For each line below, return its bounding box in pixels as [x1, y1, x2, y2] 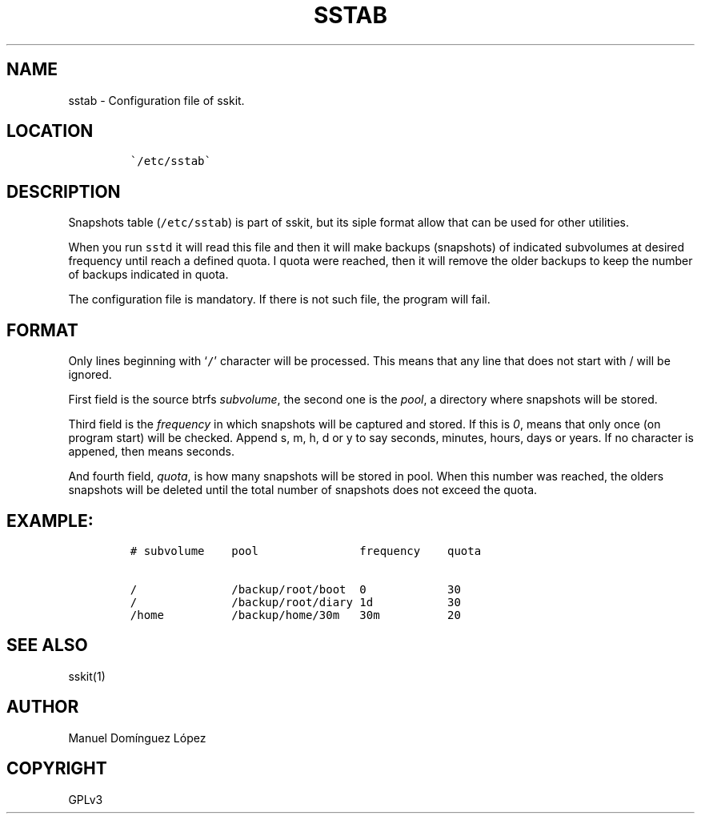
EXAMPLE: [6, 510, 94, 531]
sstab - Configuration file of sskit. [68, 93, 245, 107]
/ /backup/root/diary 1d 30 [130, 595, 461, 609]
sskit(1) [68, 669, 106, 683]
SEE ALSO [6, 635, 88, 656]
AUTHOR [6, 697, 79, 717]
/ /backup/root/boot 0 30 [130, 582, 461, 596]
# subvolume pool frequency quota [130, 544, 482, 557]
